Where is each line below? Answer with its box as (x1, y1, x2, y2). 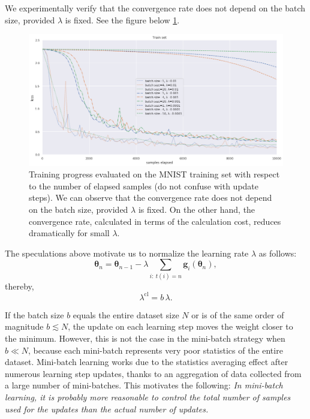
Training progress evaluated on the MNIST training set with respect (29, 168, 280, 180)
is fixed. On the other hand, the (138, 203, 255, 215)
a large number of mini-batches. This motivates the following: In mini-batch (5, 379, 283, 391)
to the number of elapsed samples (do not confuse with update (29, 179, 259, 192)
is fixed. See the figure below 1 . (65, 13, 180, 26)
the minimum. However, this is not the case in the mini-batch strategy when (5, 331, 285, 344)
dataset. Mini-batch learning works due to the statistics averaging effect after (5, 355, 288, 368)
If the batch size (5, 308, 64, 321)
